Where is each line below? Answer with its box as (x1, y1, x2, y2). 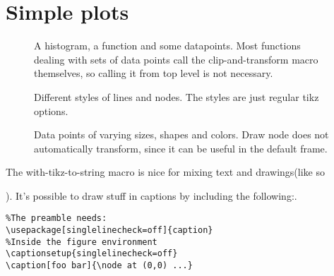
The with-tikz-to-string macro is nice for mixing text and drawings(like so (6, 164, 325, 179)
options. (34, 103, 68, 118)
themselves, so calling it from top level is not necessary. (34, 66, 273, 80)
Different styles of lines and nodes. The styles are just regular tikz (34, 89, 319, 104)
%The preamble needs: (6, 213, 107, 224)
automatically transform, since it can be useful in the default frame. (34, 140, 328, 155)
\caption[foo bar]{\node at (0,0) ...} (6, 260, 193, 271)
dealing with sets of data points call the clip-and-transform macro (34, 52, 318, 66)
